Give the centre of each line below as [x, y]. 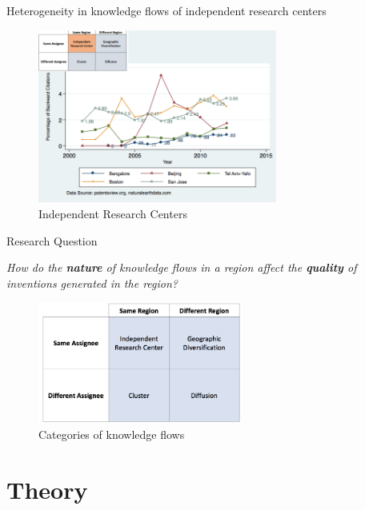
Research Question [52, 240]
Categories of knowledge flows [112, 434]
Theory [47, 490]
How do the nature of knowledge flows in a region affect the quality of [182, 267]
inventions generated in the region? [92, 283]
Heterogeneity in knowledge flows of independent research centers [166, 10]
